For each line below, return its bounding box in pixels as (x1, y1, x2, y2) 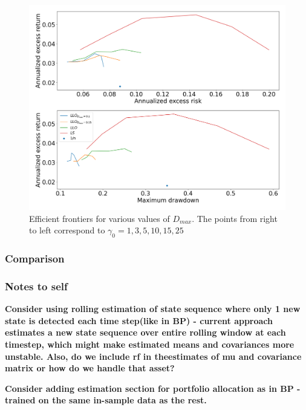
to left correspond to (29, 224, 105, 236)
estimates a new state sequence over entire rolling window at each (5, 326, 286, 339)
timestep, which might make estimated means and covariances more (5, 337, 295, 350)
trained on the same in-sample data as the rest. (5, 394, 207, 406)
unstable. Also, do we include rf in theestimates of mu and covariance (5, 350, 302, 362)
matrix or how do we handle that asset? (5, 362, 175, 374)
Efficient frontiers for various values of (29, 212, 170, 224)
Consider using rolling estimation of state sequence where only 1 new (5, 302, 301, 315)
